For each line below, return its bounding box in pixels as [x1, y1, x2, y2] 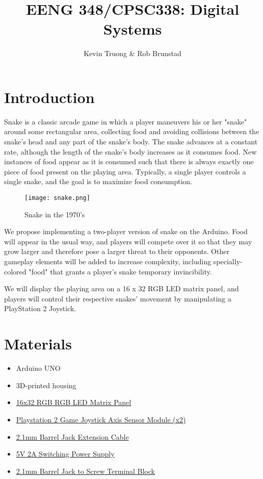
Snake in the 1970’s [24, 209, 85, 219]
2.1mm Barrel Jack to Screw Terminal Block [16, 465, 155, 476]
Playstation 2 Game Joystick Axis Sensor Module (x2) [16, 414, 186, 424]
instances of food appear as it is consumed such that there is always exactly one [4, 156, 254, 167]
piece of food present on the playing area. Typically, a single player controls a [4, 166, 246, 177]
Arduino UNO [16, 363, 61, 373]
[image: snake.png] [24, 194, 90, 201]
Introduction [4, 86, 95, 107]
